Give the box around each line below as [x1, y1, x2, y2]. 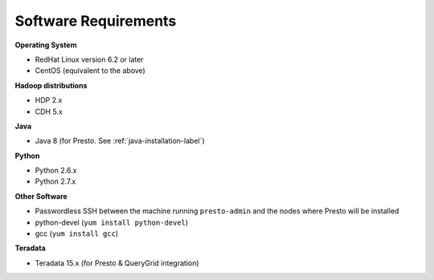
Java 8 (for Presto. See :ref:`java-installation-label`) [35, 136, 205, 146]
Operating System [14, 40, 77, 50]
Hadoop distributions [14, 80, 88, 90]
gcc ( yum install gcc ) [35, 229, 119, 238]
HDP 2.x [35, 95, 63, 105]
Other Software [14, 191, 68, 201]
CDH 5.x [35, 107, 63, 116]
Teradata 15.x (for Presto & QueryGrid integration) [35, 258, 200, 268]
